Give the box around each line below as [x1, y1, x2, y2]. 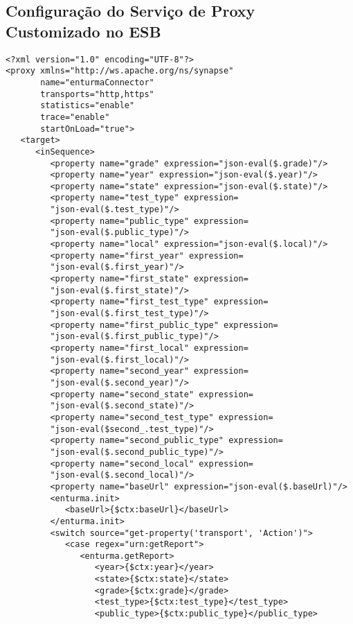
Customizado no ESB [6, 20, 161, 42]
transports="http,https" [40, 89, 154, 99]
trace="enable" [40, 112, 110, 122]
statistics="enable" [40, 101, 135, 111]
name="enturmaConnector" [40, 77, 154, 87]
